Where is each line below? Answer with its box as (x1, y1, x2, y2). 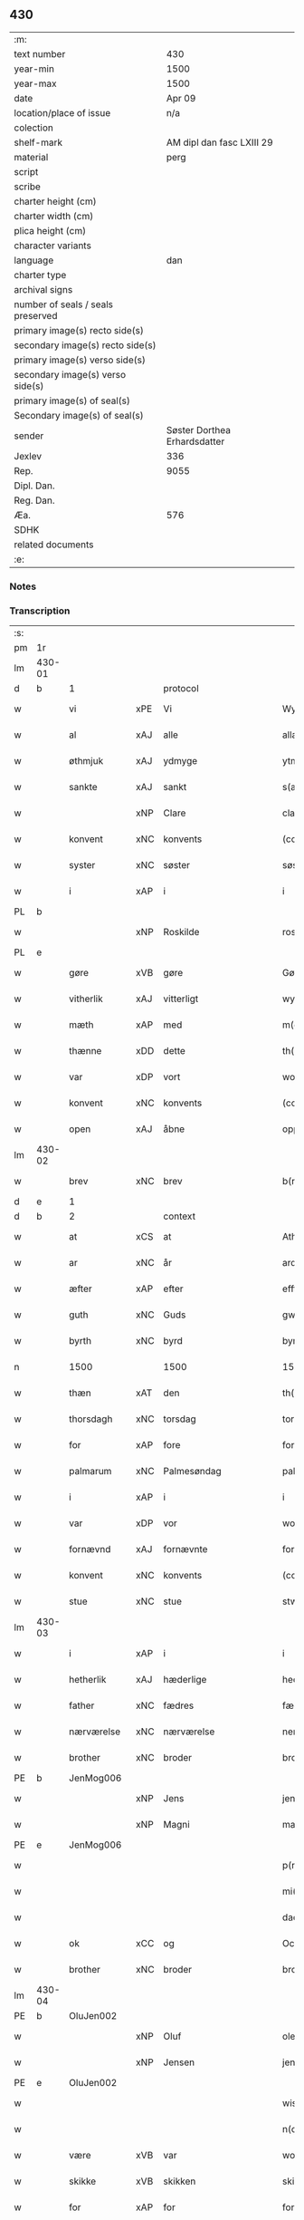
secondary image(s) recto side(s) (14, 339, 157, 352)
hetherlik (69, 1674, 107, 1686)
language (14, 254, 54, 266)
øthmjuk (69, 755, 104, 767)
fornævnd (69, 1543, 111, 1556)
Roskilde (163, 926, 200, 939)
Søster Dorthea (166, 423, 231, 436)
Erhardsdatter (166, 435, 225, 448)
